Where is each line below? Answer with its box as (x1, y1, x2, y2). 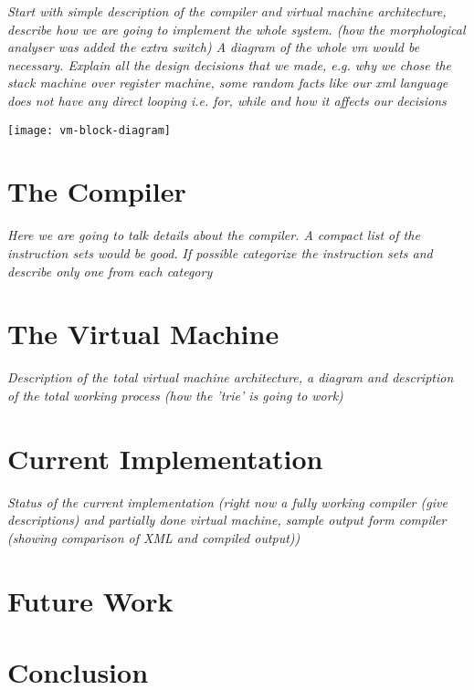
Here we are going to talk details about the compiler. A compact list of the (7, 225, 420, 245)
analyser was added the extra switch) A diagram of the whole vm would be (7, 37, 420, 57)
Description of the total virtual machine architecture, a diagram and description (7, 368, 454, 387)
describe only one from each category (7, 261, 213, 280)
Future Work (7, 581, 174, 619)
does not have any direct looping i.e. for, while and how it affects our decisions (7, 90, 447, 110)
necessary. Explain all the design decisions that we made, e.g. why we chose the (7, 55, 451, 74)
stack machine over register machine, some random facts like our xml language (7, 73, 448, 92)
